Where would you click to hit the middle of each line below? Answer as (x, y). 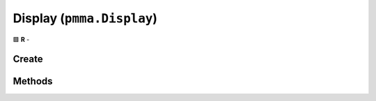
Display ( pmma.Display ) (85, 18)
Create (28, 59)
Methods (33, 81)
